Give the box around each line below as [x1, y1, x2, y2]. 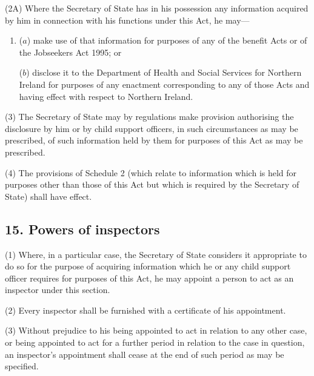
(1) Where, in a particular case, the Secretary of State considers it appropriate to [5, 248, 307, 260]
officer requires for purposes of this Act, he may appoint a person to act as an [5, 271, 294, 284]
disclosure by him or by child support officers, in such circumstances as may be [5, 122, 298, 134]
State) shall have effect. [5, 190, 92, 202]
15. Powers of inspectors [5, 219, 160, 238]
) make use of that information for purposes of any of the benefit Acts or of [27, 34, 307, 47]
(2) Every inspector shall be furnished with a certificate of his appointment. [5, 303, 286, 316]
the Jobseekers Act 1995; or [19, 45, 122, 58]
